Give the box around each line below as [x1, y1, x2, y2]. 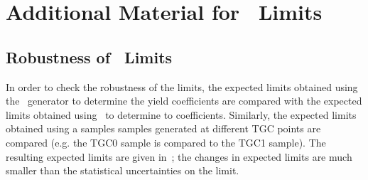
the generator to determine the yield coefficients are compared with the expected [6, 93, 362, 108]
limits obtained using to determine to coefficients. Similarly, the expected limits [6, 107, 357, 122]
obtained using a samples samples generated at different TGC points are [6, 121, 321, 136]
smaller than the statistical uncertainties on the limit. [6, 163, 239, 178]
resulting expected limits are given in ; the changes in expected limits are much [6, 149, 352, 164]
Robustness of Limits [6, 46, 173, 68]
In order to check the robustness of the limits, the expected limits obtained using [6, 79, 358, 94]
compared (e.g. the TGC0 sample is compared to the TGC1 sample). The [6, 134, 326, 149]
